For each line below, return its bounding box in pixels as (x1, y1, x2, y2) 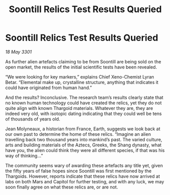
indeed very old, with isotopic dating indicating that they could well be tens (5, 110, 162, 116)
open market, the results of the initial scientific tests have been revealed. (5, 64, 157, 70)
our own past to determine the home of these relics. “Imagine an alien (5, 131, 151, 137)
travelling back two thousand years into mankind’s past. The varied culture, (5, 136, 162, 142)
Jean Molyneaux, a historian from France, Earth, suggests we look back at (5, 126, 161, 132)
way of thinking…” (5, 152, 43, 159)
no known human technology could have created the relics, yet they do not (5, 100, 162, 106)
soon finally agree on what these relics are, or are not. (5, 184, 118, 190)
